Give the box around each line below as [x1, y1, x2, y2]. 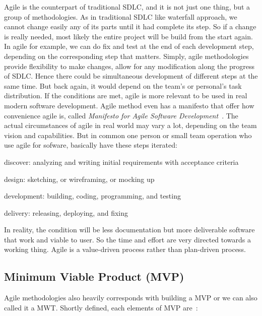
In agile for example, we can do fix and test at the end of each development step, [4, 41, 254, 51]
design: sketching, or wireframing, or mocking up [4, 173, 155, 184]
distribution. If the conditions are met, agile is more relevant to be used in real [4, 90, 247, 101]
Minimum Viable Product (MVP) [4, 269, 184, 284]
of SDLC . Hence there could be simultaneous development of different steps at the [4, 71, 258, 81]
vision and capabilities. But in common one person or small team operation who [4, 130, 252, 140]
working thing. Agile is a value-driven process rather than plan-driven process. [4, 244, 246, 255]
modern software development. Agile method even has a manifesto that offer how [4, 100, 254, 110]
